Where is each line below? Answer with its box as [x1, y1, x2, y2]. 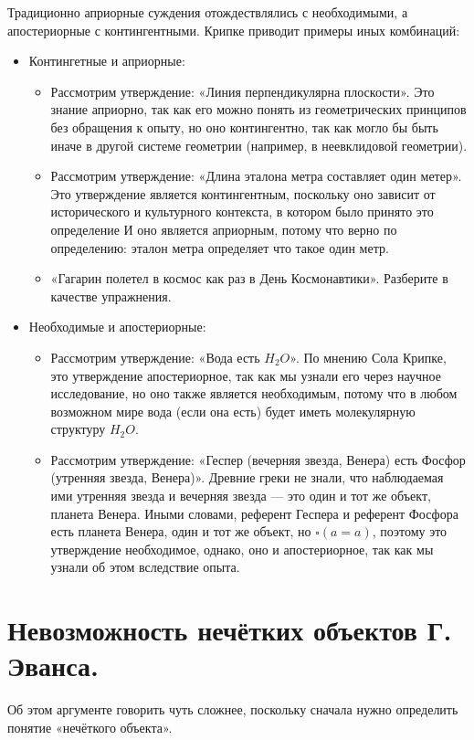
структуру [50, 419, 106, 439]
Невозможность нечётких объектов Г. [7, 611, 452, 649]
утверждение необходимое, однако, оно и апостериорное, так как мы [50, 539, 434, 558]
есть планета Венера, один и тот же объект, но [50, 522, 311, 541]
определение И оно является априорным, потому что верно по [50, 219, 397, 238]
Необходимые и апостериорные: [28, 317, 206, 336]
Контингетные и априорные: [28, 51, 185, 70]
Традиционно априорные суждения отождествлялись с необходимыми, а [7, 3, 408, 21]
